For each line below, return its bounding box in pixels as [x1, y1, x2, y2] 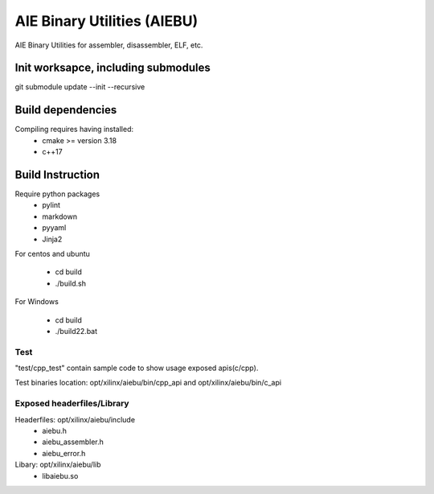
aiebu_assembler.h [42, 437, 104, 447]
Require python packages [14, 189, 100, 199]
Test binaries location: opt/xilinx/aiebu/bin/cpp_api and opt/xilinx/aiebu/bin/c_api [14, 378, 281, 388]
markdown [42, 212, 78, 221]
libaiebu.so [42, 471, 79, 480]
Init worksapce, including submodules [14, 61, 211, 75]
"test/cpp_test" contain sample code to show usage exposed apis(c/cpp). [14, 363, 259, 373]
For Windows [14, 297, 59, 307]
